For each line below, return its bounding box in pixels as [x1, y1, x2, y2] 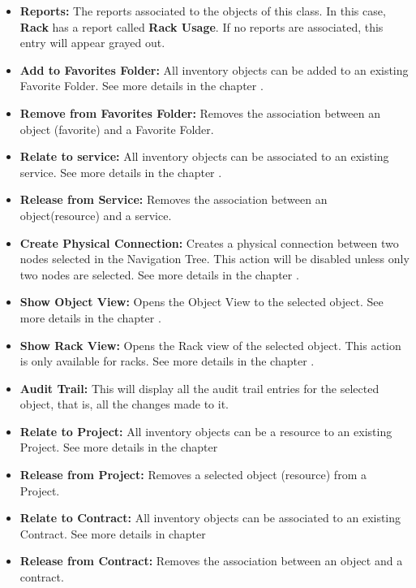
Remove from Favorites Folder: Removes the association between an [19, 104, 380, 121]
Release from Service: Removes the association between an [19, 191, 328, 208]
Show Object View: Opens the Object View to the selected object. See [19, 293, 384, 310]
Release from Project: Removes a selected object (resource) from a [19, 466, 367, 483]
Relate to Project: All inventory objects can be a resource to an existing [19, 422, 392, 439]
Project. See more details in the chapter [19, 439, 218, 456]
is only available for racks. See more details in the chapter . [19, 352, 315, 370]
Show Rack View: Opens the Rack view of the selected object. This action [19, 336, 401, 353]
